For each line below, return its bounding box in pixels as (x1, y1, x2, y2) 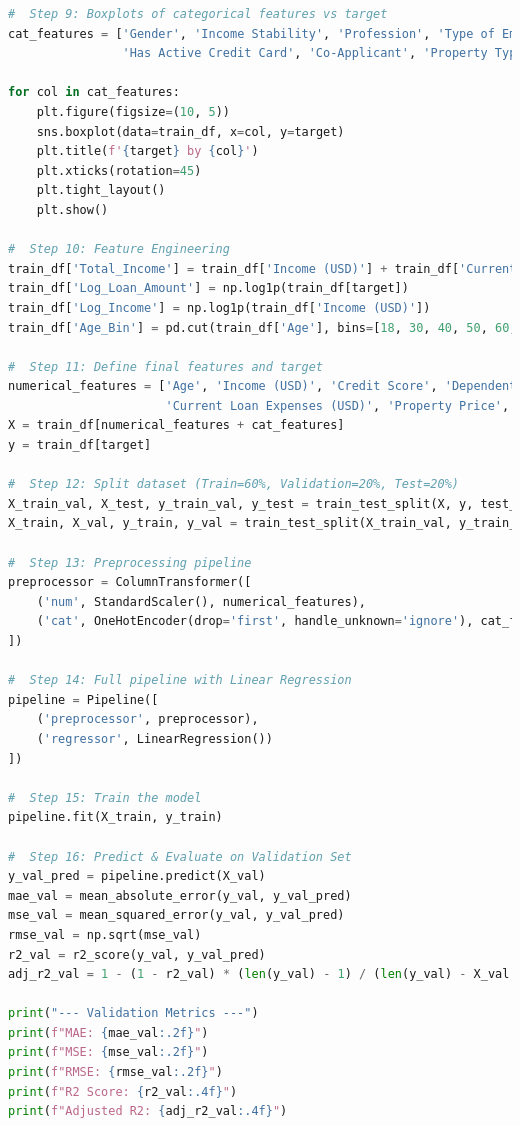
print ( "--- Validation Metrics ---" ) (8, 1006, 259, 1021)
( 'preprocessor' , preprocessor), (36, 712, 259, 727)
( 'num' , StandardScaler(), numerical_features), (36, 594, 366, 609)
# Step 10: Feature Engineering (8, 242, 230, 257)
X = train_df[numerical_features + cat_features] (8, 418, 345, 433)
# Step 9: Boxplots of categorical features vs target (8, 7, 388, 21)
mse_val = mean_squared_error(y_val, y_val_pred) (8, 908, 345, 923)
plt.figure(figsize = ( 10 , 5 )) (36, 104, 230, 119)
